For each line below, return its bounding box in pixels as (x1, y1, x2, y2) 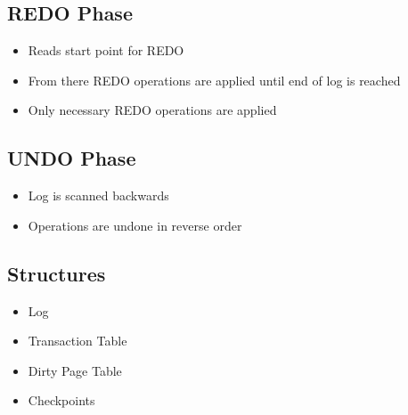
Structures (7, 259, 106, 287)
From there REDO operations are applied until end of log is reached (28, 70, 401, 89)
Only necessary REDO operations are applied (28, 101, 277, 119)
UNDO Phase (7, 144, 136, 172)
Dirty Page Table (28, 361, 122, 379)
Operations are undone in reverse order (28, 216, 242, 234)
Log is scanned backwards (28, 186, 169, 205)
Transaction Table (28, 331, 127, 350)
